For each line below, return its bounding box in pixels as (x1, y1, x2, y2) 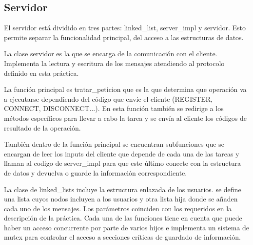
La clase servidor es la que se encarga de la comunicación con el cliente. (4, 48, 217, 59)
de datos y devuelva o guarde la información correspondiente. (4, 167, 187, 178)
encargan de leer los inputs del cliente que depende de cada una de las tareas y (4, 148, 239, 158)
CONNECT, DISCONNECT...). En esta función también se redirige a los (4, 103, 224, 113)
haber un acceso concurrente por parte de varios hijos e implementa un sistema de (4, 222, 250, 232)
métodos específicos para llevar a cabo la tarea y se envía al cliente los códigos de (4, 112, 247, 123)
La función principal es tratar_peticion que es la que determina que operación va (4, 84, 247, 94)
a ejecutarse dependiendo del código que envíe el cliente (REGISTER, (4, 93, 213, 104)
